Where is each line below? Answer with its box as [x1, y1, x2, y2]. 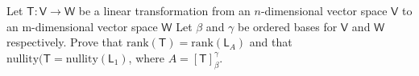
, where [128, 49, 164, 66]
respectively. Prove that [6, 34, 123, 50]
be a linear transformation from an [78, 2, 251, 18]
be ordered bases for [238, 18, 338, 34]
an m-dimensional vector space [6, 18, 158, 34]
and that [249, 34, 292, 50]
